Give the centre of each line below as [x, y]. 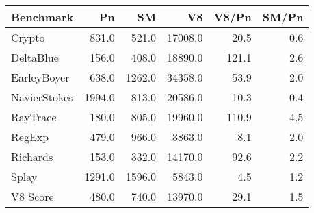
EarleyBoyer [40, 77]
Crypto [28, 37]
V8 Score [32, 196]
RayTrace [34, 117]
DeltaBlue [35, 57]
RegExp [30, 137]
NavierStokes [42, 97]
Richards [32, 156]
